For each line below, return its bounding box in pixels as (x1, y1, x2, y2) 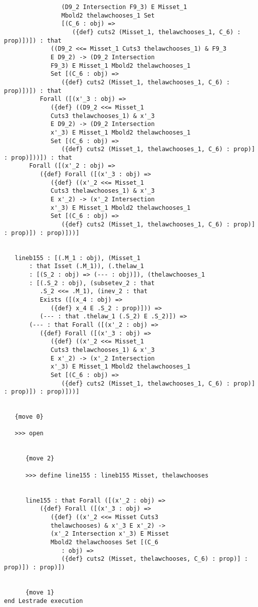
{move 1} (25, 588, 55, 596)
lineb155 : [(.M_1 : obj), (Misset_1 (15, 254, 141, 262)
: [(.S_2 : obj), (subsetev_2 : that (29, 279, 155, 287)
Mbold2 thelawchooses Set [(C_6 (51, 539, 158, 546)
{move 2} (25, 455, 55, 462)
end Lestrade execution (4, 597, 83, 604)
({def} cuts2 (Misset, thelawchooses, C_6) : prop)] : (61, 555, 248, 563)
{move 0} (15, 413, 44, 421)
